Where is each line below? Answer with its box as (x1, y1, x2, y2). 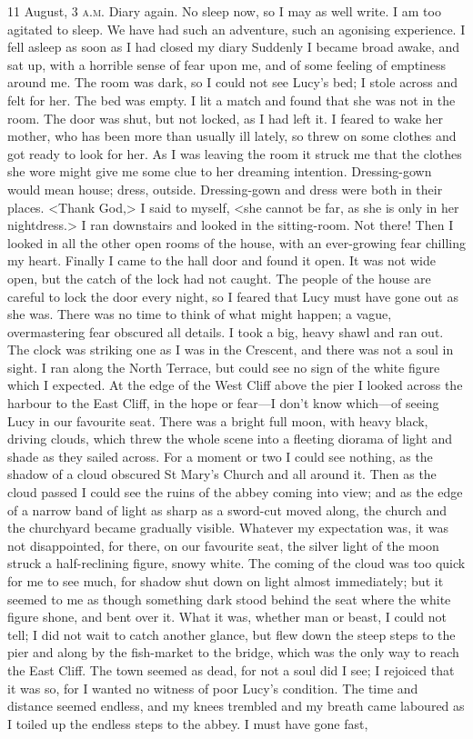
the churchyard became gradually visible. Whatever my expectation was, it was (7, 518, 448, 537)
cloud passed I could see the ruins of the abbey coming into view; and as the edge (7, 483, 463, 502)
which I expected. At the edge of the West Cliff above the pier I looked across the (7, 375, 463, 394)
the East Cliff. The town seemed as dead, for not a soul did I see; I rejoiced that (7, 660, 455, 679)
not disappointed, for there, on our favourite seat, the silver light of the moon (7, 535, 439, 554)
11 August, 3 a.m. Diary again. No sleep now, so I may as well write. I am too (7, 2, 441, 20)
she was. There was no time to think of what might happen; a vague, (7, 305, 392, 324)
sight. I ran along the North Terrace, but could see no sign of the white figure (7, 357, 440, 376)
